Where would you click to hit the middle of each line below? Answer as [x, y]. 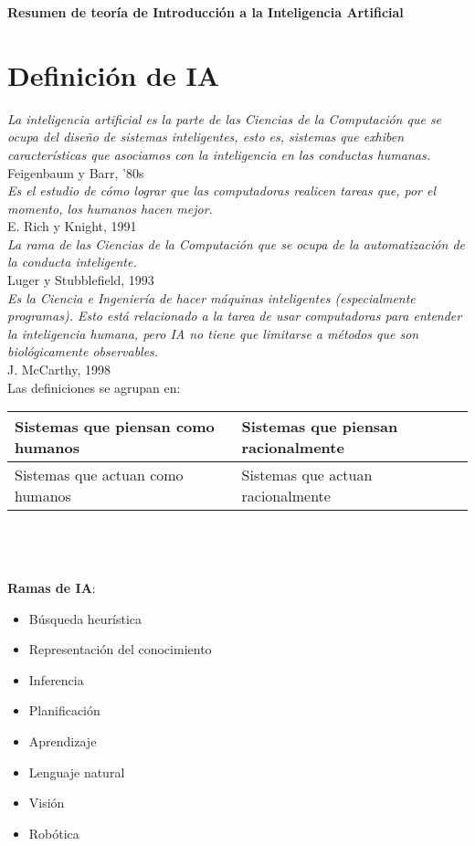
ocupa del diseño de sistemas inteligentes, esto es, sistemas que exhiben [206, 137]
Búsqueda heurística [85, 618]
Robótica [54, 833]
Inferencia [56, 679]
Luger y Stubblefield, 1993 [81, 280]
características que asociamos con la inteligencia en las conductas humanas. [219, 154]
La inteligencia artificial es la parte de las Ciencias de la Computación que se [225, 118]
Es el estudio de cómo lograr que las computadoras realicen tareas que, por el [222, 190]
